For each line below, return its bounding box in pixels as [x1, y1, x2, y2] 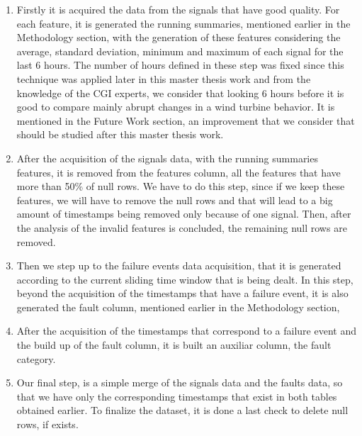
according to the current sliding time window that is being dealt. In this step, [16, 272, 353, 286]
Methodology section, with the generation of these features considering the [16, 30, 341, 45]
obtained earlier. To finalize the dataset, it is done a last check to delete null [16, 403, 349, 418]
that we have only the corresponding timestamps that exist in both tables [16, 389, 337, 403]
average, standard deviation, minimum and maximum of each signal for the [16, 43, 344, 58]
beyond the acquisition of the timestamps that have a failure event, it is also [16, 286, 349, 301]
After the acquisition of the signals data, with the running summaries [16, 150, 318, 165]
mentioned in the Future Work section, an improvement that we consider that [16, 113, 355, 128]
